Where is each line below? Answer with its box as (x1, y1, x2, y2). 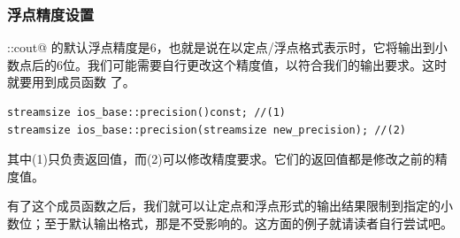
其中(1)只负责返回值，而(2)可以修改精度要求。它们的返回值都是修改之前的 (7, 150, 435, 168)
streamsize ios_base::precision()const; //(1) (7, 106, 286, 119)
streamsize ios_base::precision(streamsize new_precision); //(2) (7, 123, 407, 136)
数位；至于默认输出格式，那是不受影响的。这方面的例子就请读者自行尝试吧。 (7, 213, 453, 232)
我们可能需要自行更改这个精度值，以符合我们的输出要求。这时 (87, 55, 447, 73)
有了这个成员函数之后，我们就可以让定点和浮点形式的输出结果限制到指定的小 (7, 196, 453, 215)
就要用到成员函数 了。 (7, 73, 135, 91)
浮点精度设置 (7, 3, 95, 25)
